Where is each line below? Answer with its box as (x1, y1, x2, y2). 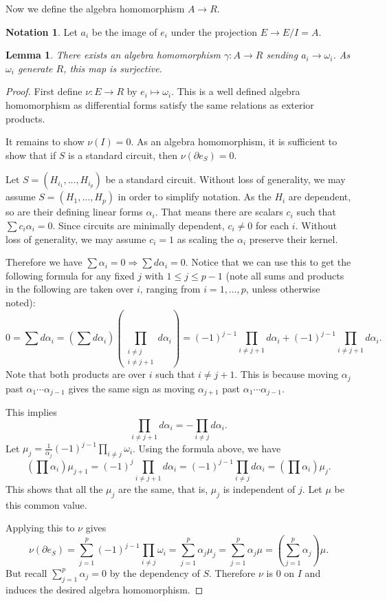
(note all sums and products (225, 268, 344, 282)
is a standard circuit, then (68, 147, 178, 162)
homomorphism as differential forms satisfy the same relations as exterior (5, 97, 314, 112)
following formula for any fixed (5, 268, 135, 282)
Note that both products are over (5, 367, 146, 381)
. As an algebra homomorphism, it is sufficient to (131, 134, 338, 149)
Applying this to (5, 520, 75, 535)
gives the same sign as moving (68, 381, 195, 395)
